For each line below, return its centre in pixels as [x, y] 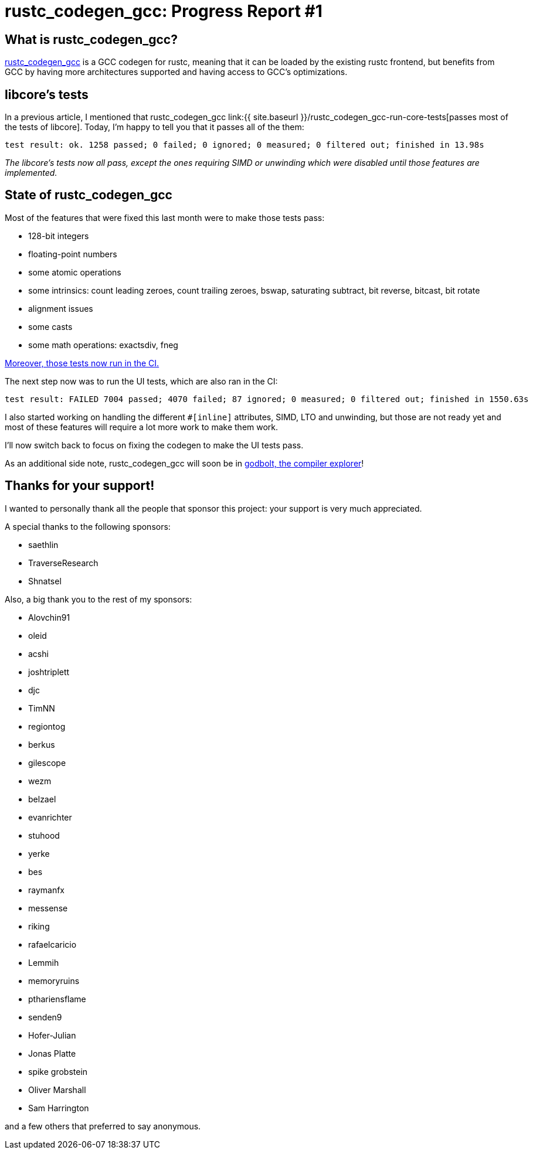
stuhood [44, 835]
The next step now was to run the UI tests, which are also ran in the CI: [141, 381]
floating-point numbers [73, 254]
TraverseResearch [63, 563]
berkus [42, 744]
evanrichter [50, 817]
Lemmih [44, 962]
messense [48, 908]
